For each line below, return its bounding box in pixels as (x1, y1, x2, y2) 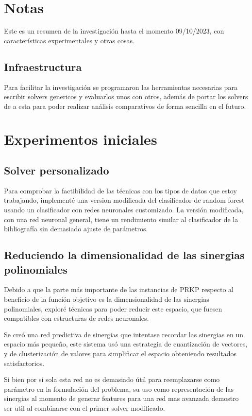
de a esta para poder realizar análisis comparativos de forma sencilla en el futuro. (4, 101, 246, 111)
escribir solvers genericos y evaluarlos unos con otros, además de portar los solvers (4, 91, 248, 102)
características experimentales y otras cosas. (4, 35, 134, 45)
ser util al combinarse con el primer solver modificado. (4, 402, 165, 413)
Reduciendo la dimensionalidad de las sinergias (4, 247, 245, 262)
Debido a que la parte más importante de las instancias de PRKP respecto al (4, 284, 234, 295)
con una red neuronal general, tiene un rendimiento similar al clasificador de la (4, 214, 238, 224)
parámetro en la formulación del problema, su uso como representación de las (4, 383, 234, 394)
